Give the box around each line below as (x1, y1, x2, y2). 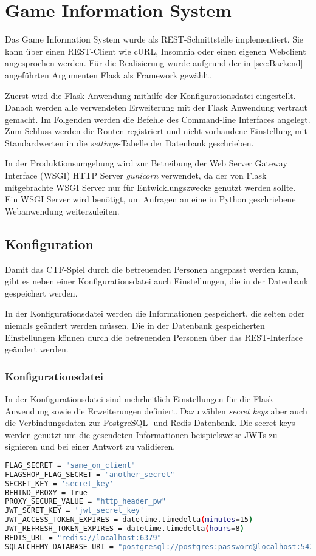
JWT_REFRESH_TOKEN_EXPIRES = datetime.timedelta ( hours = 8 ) (5, 524, 244, 534)
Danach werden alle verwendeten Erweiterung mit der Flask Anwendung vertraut (5, 101, 307, 114)
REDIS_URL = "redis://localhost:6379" (5, 533, 162, 542)
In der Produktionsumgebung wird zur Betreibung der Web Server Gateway (5, 157, 287, 170)
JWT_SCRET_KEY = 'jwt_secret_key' (5, 506, 145, 515)
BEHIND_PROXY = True (5, 488, 88, 497)
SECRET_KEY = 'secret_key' (5, 479, 114, 488)
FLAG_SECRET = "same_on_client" (5, 461, 136, 470)
